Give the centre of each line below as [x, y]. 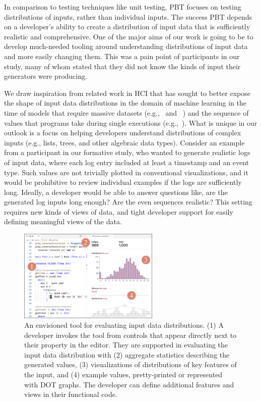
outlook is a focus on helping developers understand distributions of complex [123, 133]
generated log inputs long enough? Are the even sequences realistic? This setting [128, 202]
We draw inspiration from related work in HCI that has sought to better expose [127, 93]
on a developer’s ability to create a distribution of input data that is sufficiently [127, 27]
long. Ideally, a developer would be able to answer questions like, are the [116, 192]
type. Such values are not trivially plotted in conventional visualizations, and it [126, 172]
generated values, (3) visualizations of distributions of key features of [130, 364]
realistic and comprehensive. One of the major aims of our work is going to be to [129, 36]
